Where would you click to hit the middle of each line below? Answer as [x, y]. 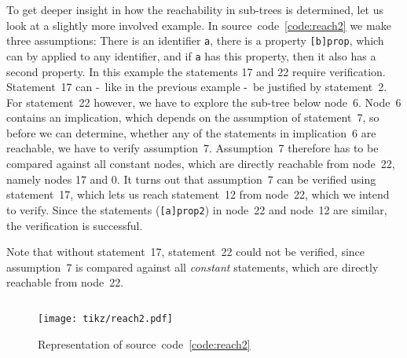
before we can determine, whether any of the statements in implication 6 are [191, 132]
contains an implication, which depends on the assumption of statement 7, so [193, 117]
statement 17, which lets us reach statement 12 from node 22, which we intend [198, 194]
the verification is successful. [75, 225]
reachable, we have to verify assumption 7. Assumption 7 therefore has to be [192, 148]
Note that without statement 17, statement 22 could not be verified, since [186, 252]
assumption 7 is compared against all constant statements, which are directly [192, 267]
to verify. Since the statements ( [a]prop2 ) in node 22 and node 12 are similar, [197, 209]
